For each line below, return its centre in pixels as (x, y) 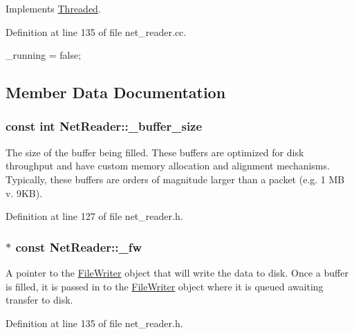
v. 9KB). (24, 193)
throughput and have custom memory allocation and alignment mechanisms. (168, 166)
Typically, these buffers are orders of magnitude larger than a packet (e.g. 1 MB (175, 179)
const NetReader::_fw (79, 247)
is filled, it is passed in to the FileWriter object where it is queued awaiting (165, 286)
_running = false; (44, 55)
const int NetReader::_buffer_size (104, 126)
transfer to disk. (39, 300)
